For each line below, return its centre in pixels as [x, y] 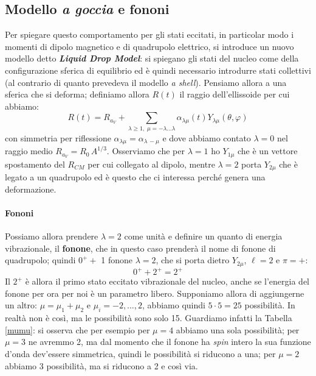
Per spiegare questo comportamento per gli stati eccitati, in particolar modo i [149, 34]
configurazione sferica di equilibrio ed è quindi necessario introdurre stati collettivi [158, 70]
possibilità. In [270, 305]
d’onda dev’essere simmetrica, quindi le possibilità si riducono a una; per [140, 353]
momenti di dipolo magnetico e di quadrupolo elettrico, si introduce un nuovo [149, 46]
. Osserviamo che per [146, 151]
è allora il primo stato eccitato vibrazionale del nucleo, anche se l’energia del [167, 281]
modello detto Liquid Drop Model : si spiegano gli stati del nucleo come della [152, 58]
